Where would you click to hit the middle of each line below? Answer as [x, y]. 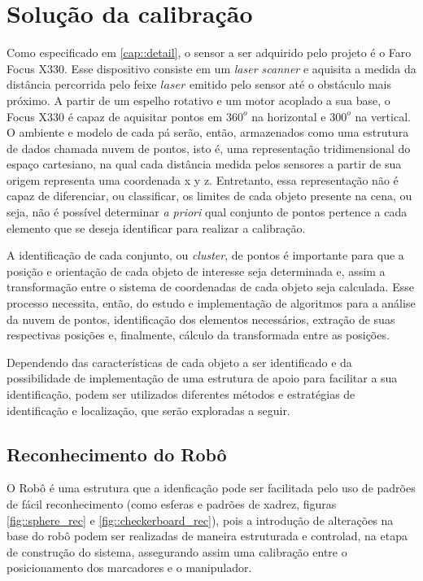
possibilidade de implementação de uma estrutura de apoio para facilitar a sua [202, 378]
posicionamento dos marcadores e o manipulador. [129, 568]
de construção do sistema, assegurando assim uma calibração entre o [177, 551]
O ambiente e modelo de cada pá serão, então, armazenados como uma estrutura [208, 132]
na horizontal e [289, 116]
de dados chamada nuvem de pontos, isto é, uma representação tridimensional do [209, 148]
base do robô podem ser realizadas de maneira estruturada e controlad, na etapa [207, 536]
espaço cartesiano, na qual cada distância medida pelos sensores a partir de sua [204, 164]
